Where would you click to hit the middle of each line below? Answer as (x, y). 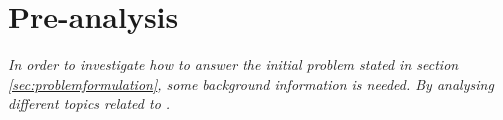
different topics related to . (89, 103)
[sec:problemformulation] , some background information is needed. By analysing (251, 83)
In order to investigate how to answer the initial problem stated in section (233, 64)
